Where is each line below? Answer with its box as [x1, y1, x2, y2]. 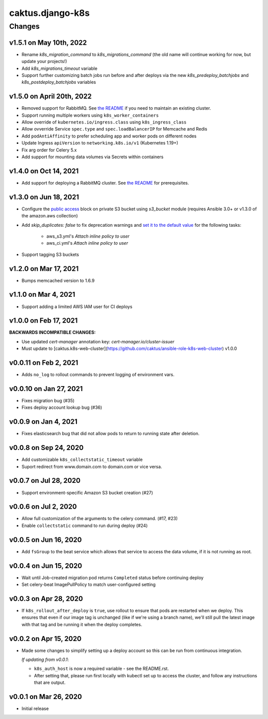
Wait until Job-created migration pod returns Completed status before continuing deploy [21, 575, 203, 581]
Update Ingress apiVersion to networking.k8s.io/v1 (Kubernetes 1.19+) [21, 140, 179, 146]
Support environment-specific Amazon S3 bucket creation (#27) [21, 489, 153, 496]
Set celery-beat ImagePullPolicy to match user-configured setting [21, 582, 156, 588]
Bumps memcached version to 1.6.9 [21, 277, 95, 283]
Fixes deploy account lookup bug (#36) [21, 404, 102, 410]
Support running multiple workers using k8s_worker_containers [21, 112, 159, 118]
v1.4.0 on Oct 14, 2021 [9, 167, 79, 175]
